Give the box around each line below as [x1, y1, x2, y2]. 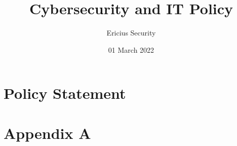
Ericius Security [106, 27, 156, 38]
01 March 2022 [108, 44, 154, 55]
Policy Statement [4, 83, 126, 103]
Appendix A [4, 122, 91, 143]
